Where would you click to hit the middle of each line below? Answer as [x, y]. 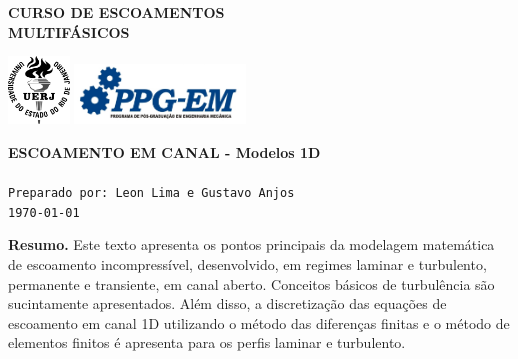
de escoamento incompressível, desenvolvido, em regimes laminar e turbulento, [247, 263]
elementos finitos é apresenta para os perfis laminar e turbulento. [207, 342]
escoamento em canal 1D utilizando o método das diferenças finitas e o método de [259, 322]
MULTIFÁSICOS [69, 31]
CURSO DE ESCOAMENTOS [116, 12]
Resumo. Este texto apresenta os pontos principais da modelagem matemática [251, 244]
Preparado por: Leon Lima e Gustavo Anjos [151, 193]
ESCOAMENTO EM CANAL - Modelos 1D [164, 151]
